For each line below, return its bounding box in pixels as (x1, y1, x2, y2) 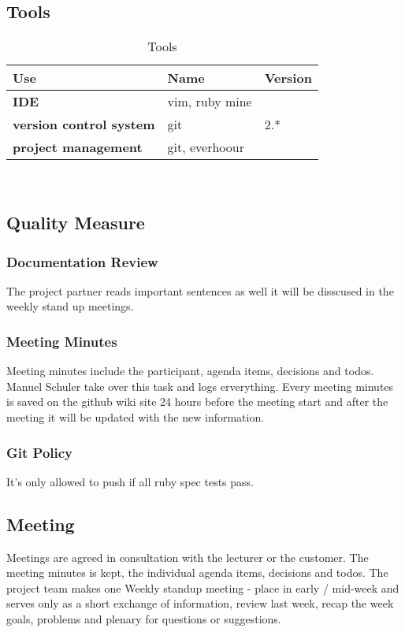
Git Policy (6, 442, 73, 462)
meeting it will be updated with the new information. (6, 408, 265, 425)
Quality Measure (6, 210, 145, 235)
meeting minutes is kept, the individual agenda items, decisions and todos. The (6, 564, 388, 581)
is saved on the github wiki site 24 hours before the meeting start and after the (6, 393, 388, 410)
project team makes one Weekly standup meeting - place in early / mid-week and (6, 579, 399, 596)
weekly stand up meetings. (6, 298, 134, 314)
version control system (13, 115, 155, 134)
